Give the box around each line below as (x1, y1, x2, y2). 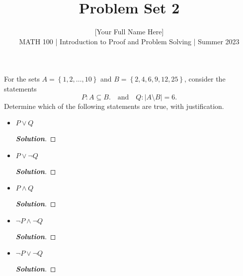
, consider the (184, 74, 226, 84)
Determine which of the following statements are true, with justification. (4, 100, 224, 111)
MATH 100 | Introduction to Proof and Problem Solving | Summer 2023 (19, 36, 240, 46)
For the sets (4, 74, 40, 84)
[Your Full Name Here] (94, 26, 164, 37)
